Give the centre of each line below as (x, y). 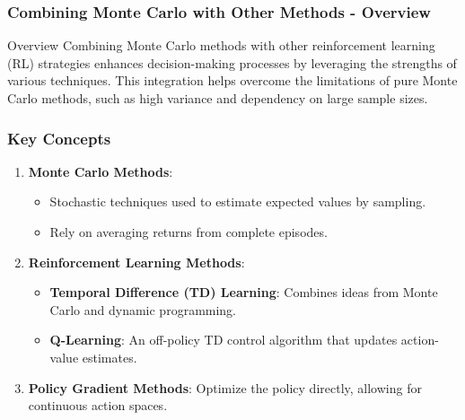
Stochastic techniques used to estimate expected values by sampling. (238, 201)
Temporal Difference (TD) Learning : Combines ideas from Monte (244, 292)
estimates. (110, 357)
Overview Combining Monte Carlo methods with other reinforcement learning (221, 45)
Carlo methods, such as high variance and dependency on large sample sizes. (218, 98)
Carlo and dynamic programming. (143, 309)
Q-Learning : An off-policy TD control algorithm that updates (224, 340)
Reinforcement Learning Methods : (136, 262)
